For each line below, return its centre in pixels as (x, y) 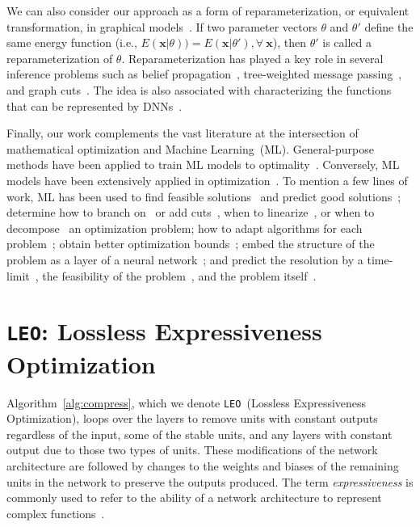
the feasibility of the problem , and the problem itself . (179, 275)
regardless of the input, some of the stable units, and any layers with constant (199, 434)
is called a (347, 42)
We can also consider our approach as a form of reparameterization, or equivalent (208, 11)
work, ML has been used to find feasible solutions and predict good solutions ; (204, 196)
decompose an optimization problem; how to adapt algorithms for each (185, 228)
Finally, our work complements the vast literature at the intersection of (183, 133)
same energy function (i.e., (72, 42)
